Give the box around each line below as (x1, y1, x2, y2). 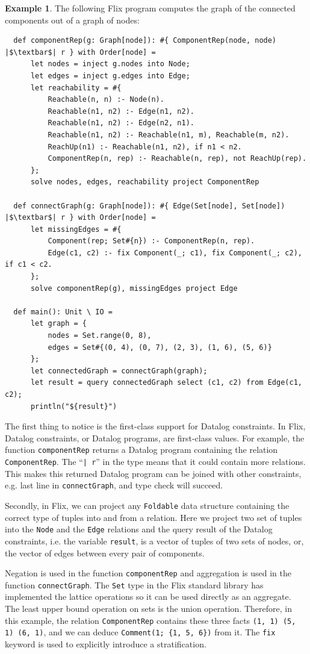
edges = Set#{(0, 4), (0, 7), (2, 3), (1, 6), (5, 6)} (48, 343, 272, 352)
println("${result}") (30, 402, 117, 411)
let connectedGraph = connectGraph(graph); (30, 366, 208, 375)
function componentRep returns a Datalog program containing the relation (5, 443, 278, 456)
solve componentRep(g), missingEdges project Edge (30, 284, 238, 293)
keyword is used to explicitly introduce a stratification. (5, 637, 206, 650)
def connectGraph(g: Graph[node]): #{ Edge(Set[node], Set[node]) (13, 201, 285, 210)
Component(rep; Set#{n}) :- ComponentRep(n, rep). (48, 237, 255, 246)
